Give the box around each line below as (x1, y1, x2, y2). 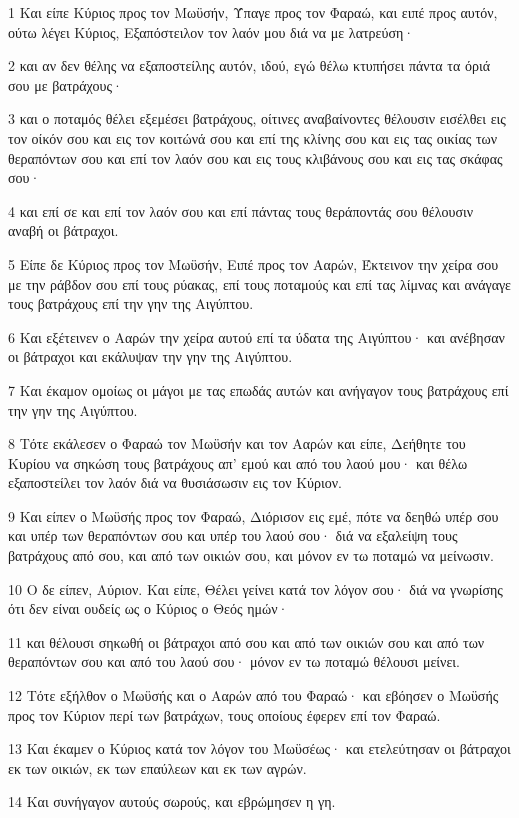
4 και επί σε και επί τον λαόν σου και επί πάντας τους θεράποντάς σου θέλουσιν (8, 200, 474, 221)
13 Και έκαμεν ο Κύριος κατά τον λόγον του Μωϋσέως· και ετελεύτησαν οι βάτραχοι (8, 738, 511, 759)
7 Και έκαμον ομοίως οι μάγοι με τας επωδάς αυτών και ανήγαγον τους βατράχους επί (8, 379, 509, 400)
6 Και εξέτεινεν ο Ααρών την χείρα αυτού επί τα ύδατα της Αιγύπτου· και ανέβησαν (8, 326, 505, 347)
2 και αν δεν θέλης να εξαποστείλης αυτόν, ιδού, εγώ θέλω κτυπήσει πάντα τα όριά (8, 55, 491, 76)
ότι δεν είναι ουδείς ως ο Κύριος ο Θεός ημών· (8, 598, 289, 619)
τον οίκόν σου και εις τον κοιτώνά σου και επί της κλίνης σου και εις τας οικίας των (8, 127, 498, 148)
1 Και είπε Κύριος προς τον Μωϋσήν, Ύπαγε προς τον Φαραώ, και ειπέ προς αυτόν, (8, 2, 498, 22)
